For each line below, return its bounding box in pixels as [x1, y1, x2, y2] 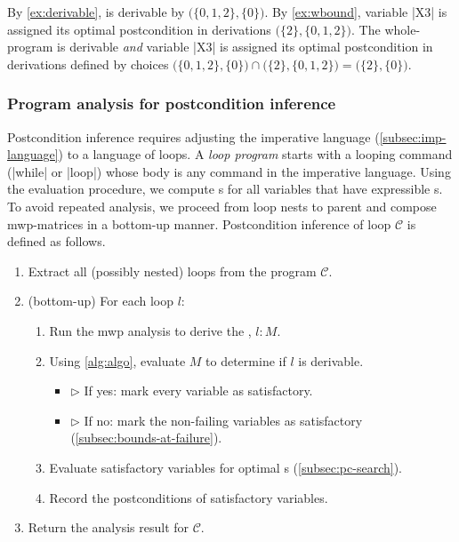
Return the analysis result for [28, 518, 189, 537]
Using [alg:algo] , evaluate [49, 351, 186, 370]
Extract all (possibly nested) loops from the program [28, 261, 317, 280]
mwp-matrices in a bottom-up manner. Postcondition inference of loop [7, 214, 391, 233]
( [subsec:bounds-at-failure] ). [70, 428, 222, 447]
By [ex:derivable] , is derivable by [7, 3, 185, 20]
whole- [384, 20, 421, 38]
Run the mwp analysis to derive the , [49, 321, 252, 339]
